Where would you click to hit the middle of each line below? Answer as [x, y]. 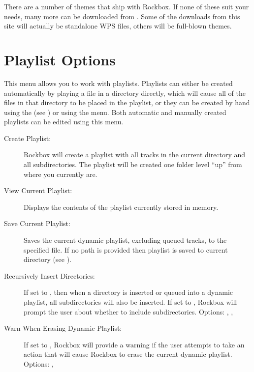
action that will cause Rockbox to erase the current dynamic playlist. [128, 354]
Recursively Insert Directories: [49, 275]
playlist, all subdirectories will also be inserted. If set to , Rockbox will [130, 302]
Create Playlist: [28, 138]
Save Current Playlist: [37, 223]
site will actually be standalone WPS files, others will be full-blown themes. [118, 26]
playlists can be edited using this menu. [64, 122]
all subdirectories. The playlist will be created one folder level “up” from [133, 164]
